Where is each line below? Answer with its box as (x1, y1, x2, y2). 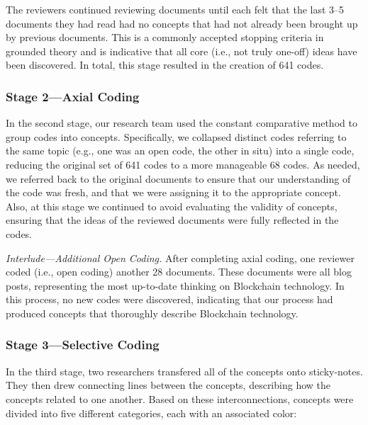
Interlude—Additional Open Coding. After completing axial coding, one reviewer (6, 250, 355, 265)
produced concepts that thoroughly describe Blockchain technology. (6, 305, 299, 320)
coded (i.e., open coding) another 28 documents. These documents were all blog (6, 264, 352, 279)
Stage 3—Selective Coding (6, 336, 160, 353)
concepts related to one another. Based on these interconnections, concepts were (6, 391, 354, 406)
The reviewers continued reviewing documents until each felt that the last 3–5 (6, 2, 345, 16)
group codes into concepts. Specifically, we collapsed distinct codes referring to (6, 129, 347, 144)
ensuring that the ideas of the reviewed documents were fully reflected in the (6, 212, 339, 227)
